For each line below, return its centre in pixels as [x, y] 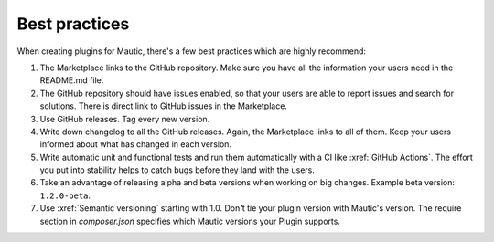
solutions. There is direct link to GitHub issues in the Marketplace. [164, 106]
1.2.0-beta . [65, 195]
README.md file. [72, 80]
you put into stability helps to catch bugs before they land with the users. [177, 170]
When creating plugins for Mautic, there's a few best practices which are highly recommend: [191, 51]
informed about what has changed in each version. [136, 144]
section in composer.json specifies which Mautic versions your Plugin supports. [190, 221]
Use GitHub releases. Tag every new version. [125, 119]
